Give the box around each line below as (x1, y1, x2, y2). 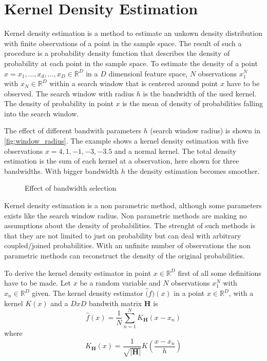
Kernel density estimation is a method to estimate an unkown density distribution (4, 28, 262, 38)
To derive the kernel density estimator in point (4, 267, 151, 278)
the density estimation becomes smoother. (127, 165, 260, 176)
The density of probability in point (4, 98, 113, 109)
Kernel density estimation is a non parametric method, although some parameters (4, 200, 262, 211)
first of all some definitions (178, 267, 261, 278)
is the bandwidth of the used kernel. (143, 88, 257, 98)
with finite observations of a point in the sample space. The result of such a (4, 37, 242, 48)
